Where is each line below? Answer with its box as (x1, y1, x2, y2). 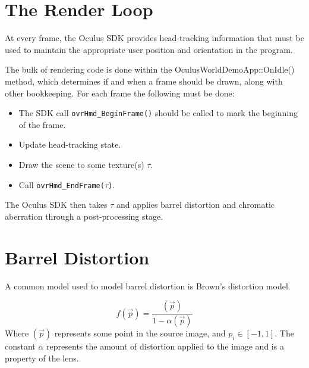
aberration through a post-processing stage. (5, 210, 163, 222)
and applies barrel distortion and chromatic (116, 198, 275, 211)
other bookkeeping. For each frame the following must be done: (5, 86, 235, 99)
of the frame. (18, 118, 66, 130)
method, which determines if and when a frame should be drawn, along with (5, 74, 283, 87)
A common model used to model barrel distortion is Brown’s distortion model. (5, 279, 291, 292)
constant (5, 339, 36, 352)
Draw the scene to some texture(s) (18, 158, 144, 170)
